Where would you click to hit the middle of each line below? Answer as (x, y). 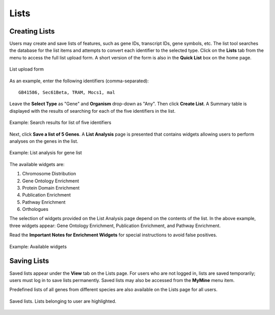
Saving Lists (29, 261)
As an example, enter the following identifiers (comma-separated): (79, 81)
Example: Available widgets (38, 246)
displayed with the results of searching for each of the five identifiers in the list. (92, 111)
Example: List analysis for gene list (46, 153)
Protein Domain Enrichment (51, 187)
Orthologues (35, 209)
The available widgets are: (37, 164)
